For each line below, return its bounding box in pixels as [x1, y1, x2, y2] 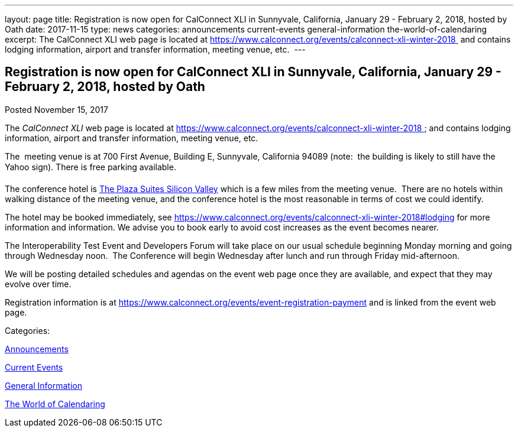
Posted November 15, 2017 [5, 104, 108, 115]
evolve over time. [5, 278, 72, 289]
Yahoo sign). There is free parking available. [5, 161, 176, 172]
